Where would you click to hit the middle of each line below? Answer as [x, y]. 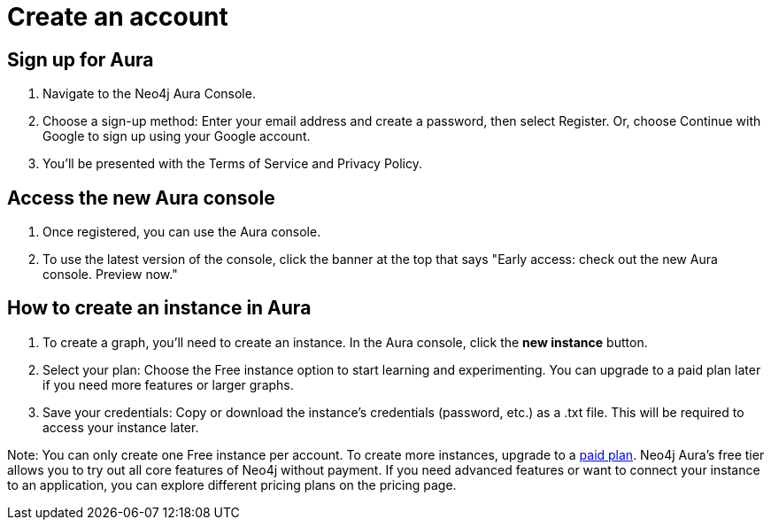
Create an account [118, 17]
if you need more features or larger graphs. [168, 384]
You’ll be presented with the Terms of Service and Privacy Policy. [232, 164]
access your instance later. [121, 427]
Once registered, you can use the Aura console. [182, 232]
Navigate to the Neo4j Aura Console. [149, 94]
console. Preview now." [110, 275]
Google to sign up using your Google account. [177, 136]
